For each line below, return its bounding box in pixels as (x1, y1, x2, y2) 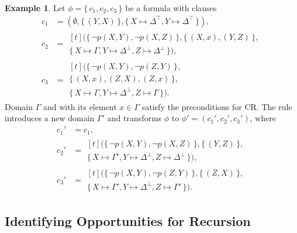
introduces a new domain (5, 112, 95, 124)
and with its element (43, 100, 117, 112)
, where (250, 112, 276, 124)
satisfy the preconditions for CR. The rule (141, 100, 292, 112)
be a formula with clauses (125, 2, 217, 13)
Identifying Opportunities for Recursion (5, 212, 251, 230)
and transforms (107, 112, 162, 124)
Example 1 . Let (5, 2, 65, 13)
